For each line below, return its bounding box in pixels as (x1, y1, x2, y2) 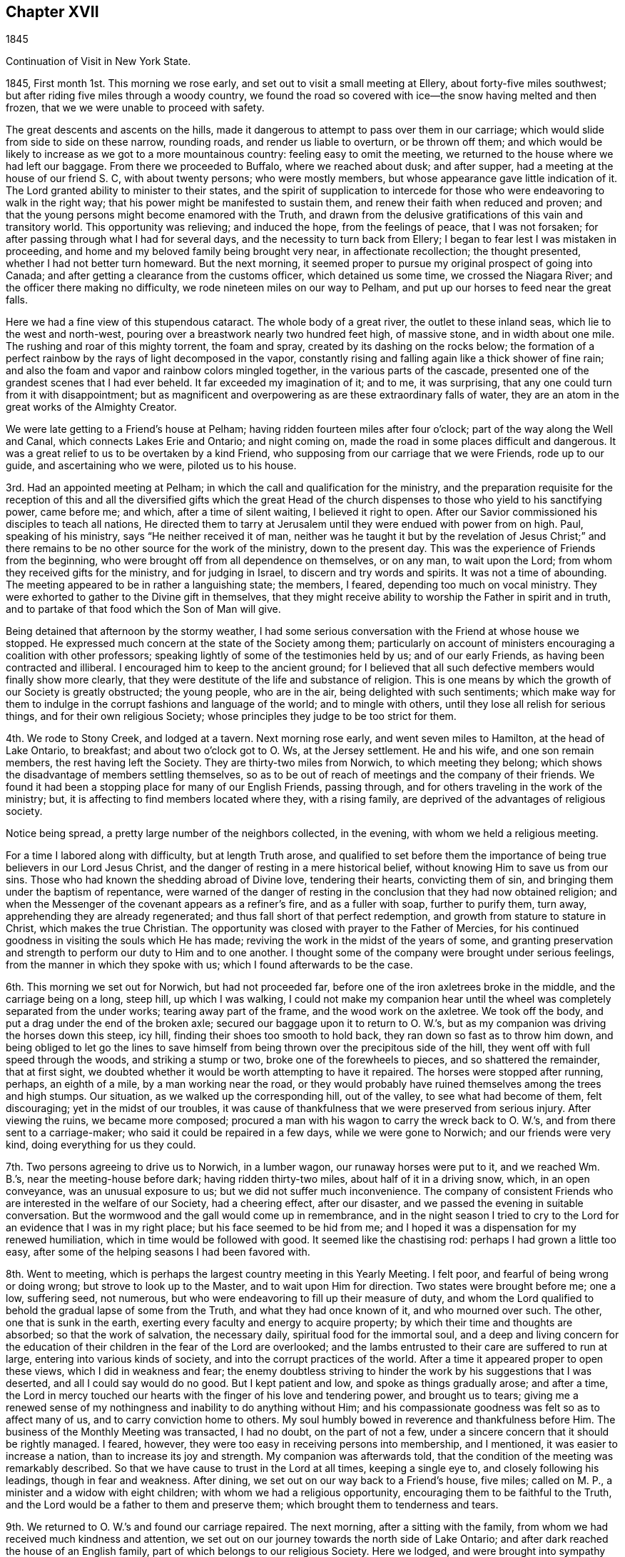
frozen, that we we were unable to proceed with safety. (6, 101, 265, 114)
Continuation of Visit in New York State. (6, 55, 191, 68)
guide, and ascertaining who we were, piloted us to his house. (6, 459, 297, 472)
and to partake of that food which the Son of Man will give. (6, 603, 281, 616)
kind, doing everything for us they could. (6, 1138, 196, 1151)
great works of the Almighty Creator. (6, 401, 177, 414)
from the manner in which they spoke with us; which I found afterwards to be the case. (6, 958, 413, 971)
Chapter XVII (6, 3, 99, 21)
